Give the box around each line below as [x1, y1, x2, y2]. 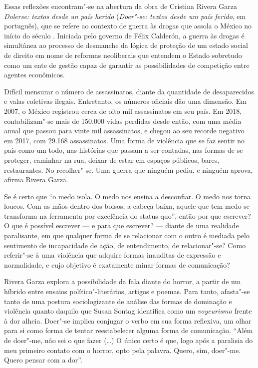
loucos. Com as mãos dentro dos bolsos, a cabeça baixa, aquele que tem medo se [4, 201, 250, 211]
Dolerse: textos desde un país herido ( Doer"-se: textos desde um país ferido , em [4, 10, 246, 21]
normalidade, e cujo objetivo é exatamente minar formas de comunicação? [4, 259, 230, 270]
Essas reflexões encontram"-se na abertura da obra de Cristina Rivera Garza [4, 1, 237, 11]
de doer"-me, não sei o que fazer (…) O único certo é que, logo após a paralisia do [4, 335, 253, 345]
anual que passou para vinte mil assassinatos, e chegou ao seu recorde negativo [4, 125, 245, 136]
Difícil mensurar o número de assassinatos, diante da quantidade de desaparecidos [4, 86, 255, 96]
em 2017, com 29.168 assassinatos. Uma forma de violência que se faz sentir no [4, 135, 245, 145]
